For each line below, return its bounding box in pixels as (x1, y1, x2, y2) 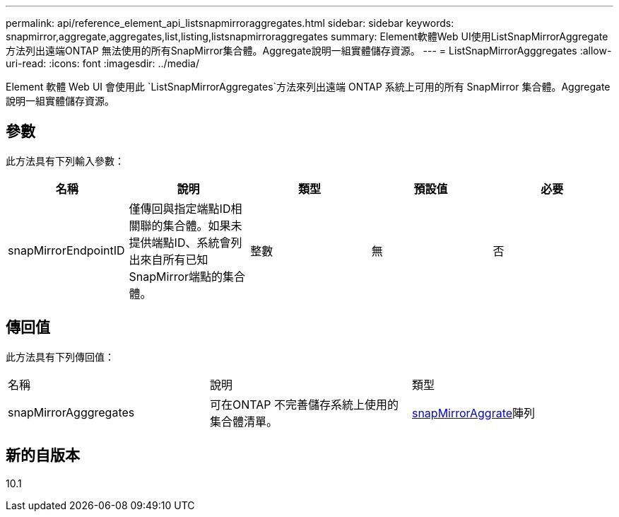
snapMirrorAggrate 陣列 (411, 405, 536, 420)
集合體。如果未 (163, 218, 242, 233)
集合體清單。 (209, 414, 278, 429)
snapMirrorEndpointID (8, 243, 125, 257)
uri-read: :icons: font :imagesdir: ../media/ (6, 57, 199, 69)
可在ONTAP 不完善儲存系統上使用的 (209, 397, 399, 412)
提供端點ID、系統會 (129, 235, 231, 250)
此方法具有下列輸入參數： (6, 154, 124, 167)
